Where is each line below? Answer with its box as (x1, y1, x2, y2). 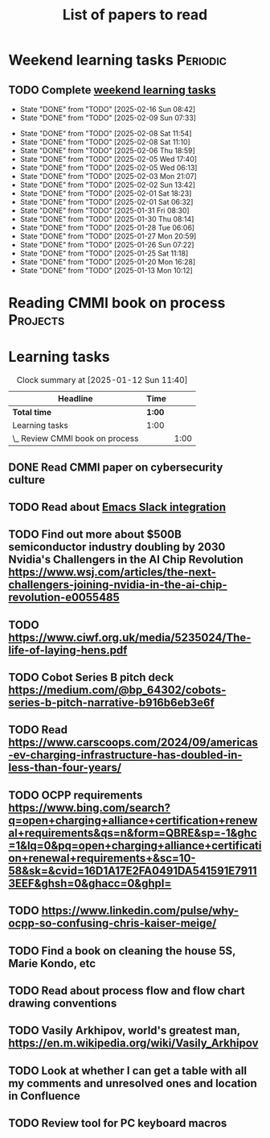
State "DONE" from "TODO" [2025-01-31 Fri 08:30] (19, 206, 190, 215)
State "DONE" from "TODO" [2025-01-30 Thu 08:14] (19, 214, 194, 223)
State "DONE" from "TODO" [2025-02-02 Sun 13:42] (19, 180, 195, 189)
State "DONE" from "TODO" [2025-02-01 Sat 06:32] (19, 197, 194, 206)
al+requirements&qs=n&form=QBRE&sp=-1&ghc (8, 826, 257, 840)
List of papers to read (62, 6, 208, 24)
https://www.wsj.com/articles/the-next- (8, 566, 217, 579)
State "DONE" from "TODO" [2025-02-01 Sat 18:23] (19, 189, 192, 198)
